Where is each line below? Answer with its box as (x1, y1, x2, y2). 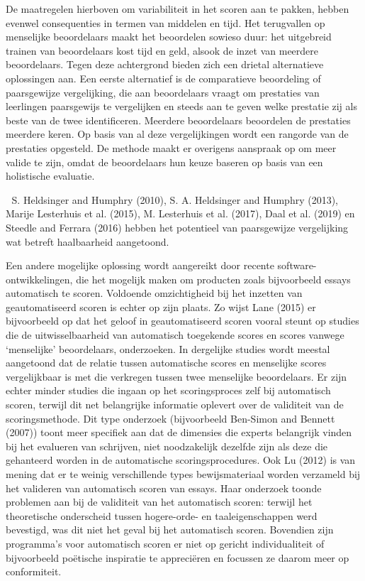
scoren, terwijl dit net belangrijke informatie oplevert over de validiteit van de (6, 397, 344, 412)
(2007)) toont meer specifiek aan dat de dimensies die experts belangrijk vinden (6, 425, 352, 440)
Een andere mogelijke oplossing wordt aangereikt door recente (6, 258, 274, 273)
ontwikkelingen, (6, 271, 73, 286)
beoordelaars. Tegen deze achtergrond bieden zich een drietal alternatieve (6, 57, 324, 72)
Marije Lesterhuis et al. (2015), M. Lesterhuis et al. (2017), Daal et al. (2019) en (6, 206, 355, 221)
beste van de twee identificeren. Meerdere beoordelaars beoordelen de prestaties (6, 112, 351, 127)
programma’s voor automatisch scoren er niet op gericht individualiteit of (6, 536, 325, 550)
